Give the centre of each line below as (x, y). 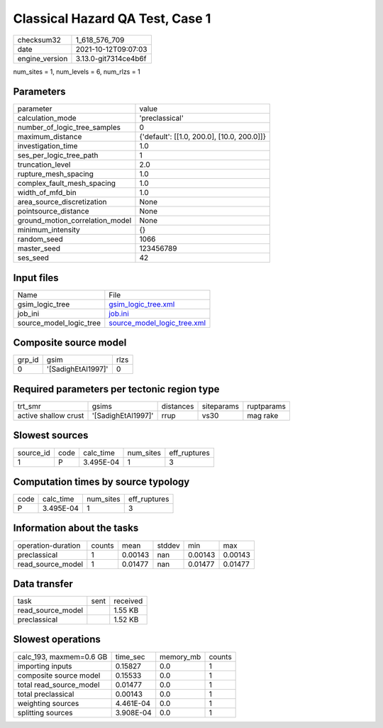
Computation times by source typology (101, 481)
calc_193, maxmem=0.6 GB (62, 656)
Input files (36, 278)
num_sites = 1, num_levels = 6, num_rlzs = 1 (77, 72)
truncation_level (44, 165)
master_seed (39, 248)
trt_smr (29, 406)
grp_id (28, 360)
